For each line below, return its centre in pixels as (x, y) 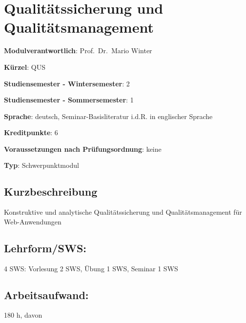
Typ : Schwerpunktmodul (41, 165)
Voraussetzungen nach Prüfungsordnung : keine (83, 149)
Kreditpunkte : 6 (31, 132)
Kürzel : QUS (25, 67)
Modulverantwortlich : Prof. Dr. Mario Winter (78, 50)
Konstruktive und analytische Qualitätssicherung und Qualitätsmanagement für (123, 212)
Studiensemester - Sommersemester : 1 (69, 100)
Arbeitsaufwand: (46, 294)
